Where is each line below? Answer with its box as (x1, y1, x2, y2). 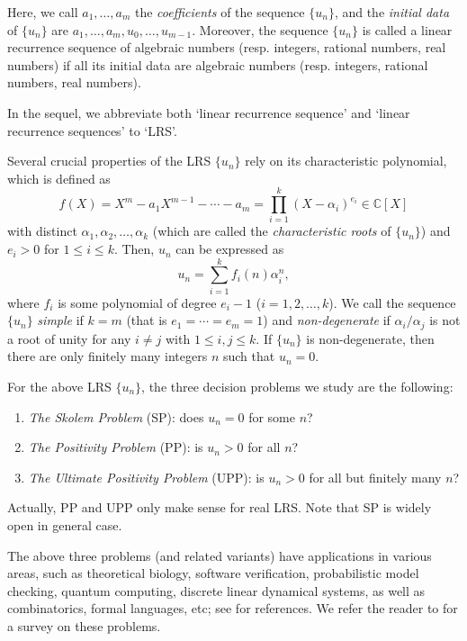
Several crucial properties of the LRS (7, 151, 211, 170)
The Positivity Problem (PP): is (28, 438, 203, 456)
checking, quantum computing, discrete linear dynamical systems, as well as (7, 581, 426, 600)
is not (429, 311, 461, 330)
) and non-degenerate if (263, 311, 391, 330)
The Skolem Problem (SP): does (28, 407, 204, 426)
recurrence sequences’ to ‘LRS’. (7, 121, 177, 140)
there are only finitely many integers (7, 347, 208, 366)
